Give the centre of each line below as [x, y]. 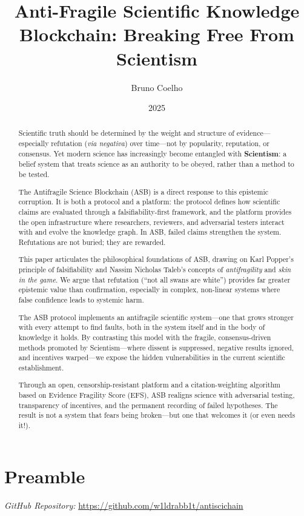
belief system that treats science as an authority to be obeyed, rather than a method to [156, 164]
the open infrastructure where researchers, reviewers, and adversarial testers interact [151, 222]
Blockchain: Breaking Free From [157, 34]
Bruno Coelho [157, 87]
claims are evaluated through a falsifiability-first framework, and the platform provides [155, 211]
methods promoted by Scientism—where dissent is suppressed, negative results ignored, [156, 347]
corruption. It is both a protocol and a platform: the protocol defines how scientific [149, 202]
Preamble [45, 476]
